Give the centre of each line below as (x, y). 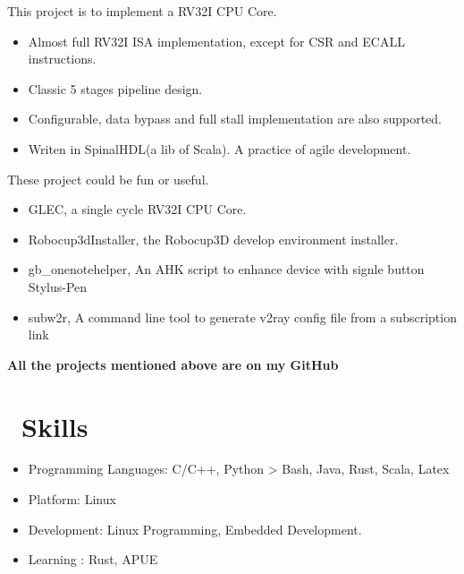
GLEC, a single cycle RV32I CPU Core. (137, 209)
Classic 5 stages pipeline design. (115, 88)
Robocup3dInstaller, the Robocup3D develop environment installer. (213, 239)
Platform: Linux (72, 499)
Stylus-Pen (58, 286)
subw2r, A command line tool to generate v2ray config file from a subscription (242, 317)
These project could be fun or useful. (108, 179)
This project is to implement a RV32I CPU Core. (142, 11)
